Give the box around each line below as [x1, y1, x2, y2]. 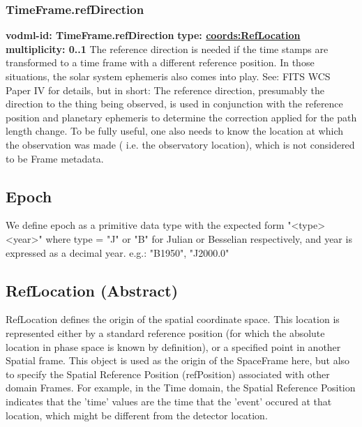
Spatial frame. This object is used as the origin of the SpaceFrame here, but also [6, 353, 350, 368]
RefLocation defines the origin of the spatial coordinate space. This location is [6, 312, 340, 327]
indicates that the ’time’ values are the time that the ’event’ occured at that [6, 394, 332, 408]
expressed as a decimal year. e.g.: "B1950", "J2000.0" [6, 245, 229, 260]
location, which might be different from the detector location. [6, 407, 268, 422]
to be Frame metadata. [6, 151, 104, 165]
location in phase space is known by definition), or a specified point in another [6, 339, 341, 354]
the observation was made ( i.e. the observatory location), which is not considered [6, 137, 355, 151]
